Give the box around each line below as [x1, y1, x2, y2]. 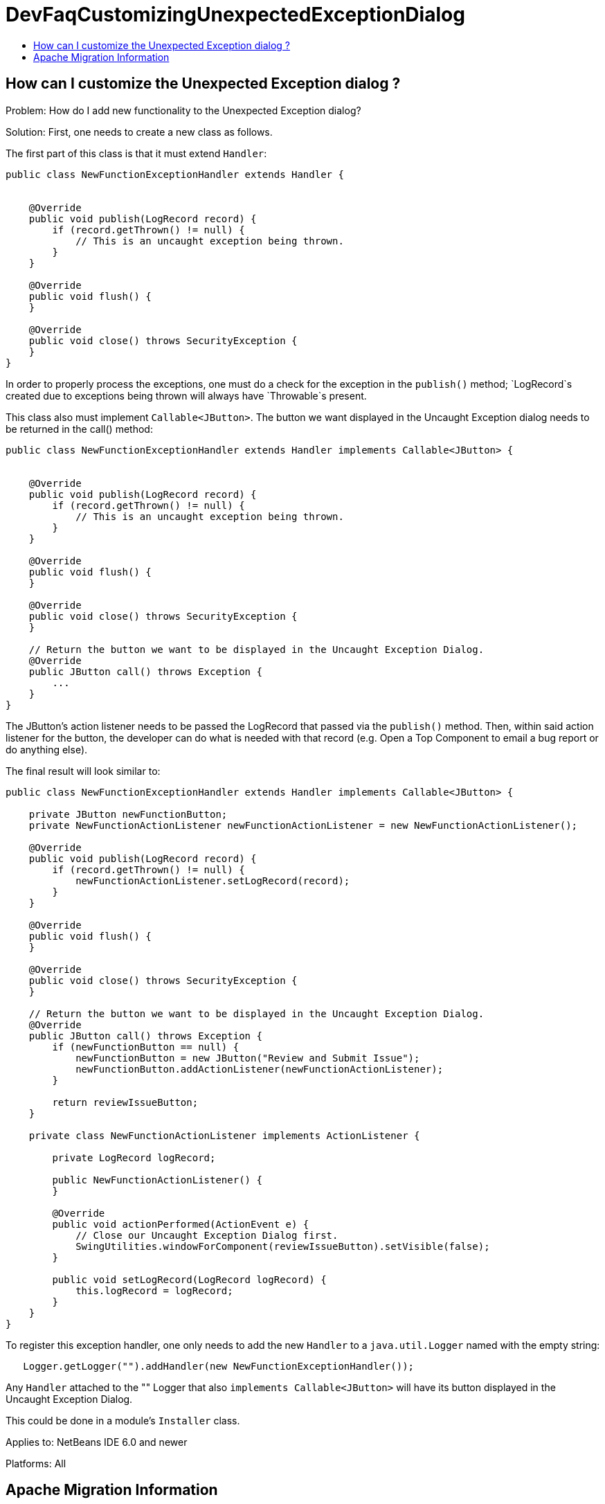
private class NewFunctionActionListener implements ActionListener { [28, 1129, 420, 1141]
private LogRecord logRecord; [52, 1152, 216, 1163]
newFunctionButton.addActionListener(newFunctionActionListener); [75, 1063, 444, 1075]
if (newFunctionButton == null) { [52, 1041, 240, 1053]
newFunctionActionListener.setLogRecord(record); [75, 875, 350, 886]
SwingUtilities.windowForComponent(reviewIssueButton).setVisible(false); [75, 1240, 490, 1252]
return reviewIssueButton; [52, 1096, 199, 1108]
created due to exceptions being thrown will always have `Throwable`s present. [6, 389, 367, 402]
